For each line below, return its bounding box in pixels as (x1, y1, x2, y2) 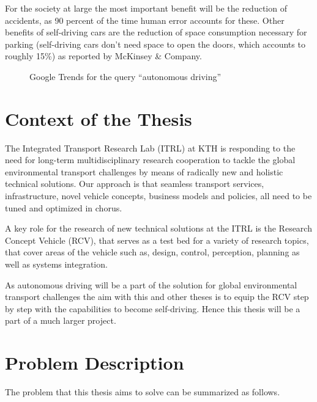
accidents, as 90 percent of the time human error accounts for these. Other (5, 13, 285, 26)
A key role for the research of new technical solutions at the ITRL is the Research (5, 222, 312, 235)
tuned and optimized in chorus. (5, 201, 122, 214)
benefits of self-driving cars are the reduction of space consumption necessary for (5, 26, 307, 38)
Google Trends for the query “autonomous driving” (29, 70, 222, 82)
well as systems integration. (5, 258, 108, 271)
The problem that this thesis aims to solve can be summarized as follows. (5, 386, 280, 398)
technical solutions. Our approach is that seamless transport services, (5, 177, 264, 190)
